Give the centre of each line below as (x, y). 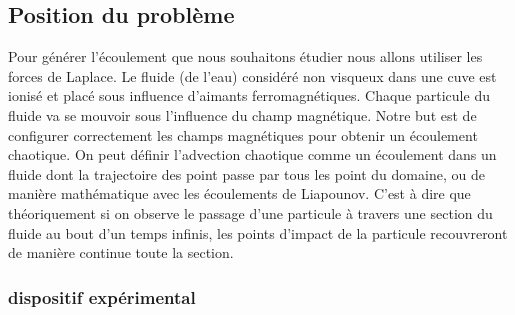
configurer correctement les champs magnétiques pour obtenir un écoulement (243, 134)
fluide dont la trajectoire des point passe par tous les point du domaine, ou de (246, 173)
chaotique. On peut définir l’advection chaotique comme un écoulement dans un (252, 154)
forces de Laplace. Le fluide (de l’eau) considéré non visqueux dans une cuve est (252, 75)
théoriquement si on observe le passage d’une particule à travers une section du (250, 212)
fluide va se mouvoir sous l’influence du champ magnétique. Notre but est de (242, 114)
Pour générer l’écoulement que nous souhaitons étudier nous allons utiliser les (245, 56)
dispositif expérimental (102, 296)
